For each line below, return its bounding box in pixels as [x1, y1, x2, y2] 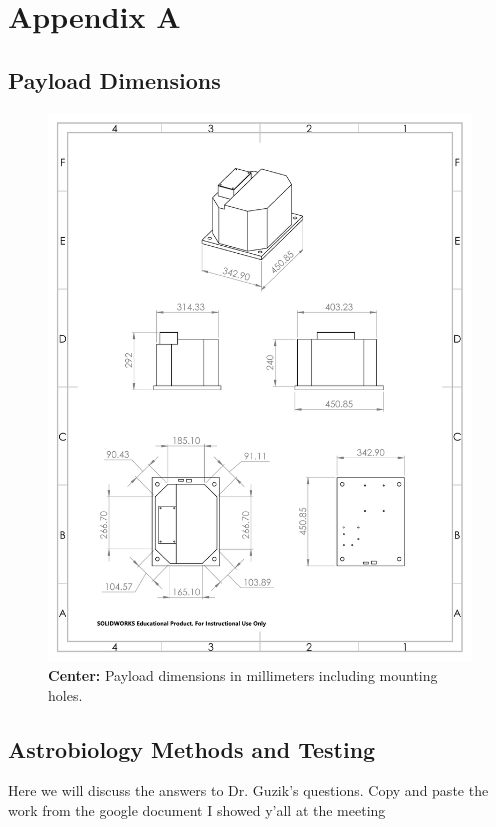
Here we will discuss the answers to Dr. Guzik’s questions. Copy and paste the [8, 780, 489, 801]
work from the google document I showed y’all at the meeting [8, 800, 386, 821]
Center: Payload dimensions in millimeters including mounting [48, 665, 438, 686]
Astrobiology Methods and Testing [8, 733, 376, 764]
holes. [48, 684, 83, 705]
